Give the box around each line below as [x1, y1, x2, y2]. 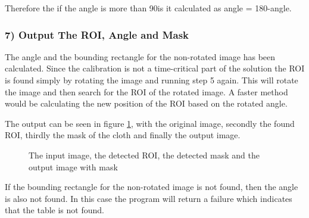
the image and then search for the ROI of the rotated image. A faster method [5, 85, 288, 98]
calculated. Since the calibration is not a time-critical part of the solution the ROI [5, 62, 305, 74]
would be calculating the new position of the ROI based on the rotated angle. [5, 97, 288, 110]
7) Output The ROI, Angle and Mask [5, 27, 189, 42]
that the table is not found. [5, 204, 104, 216]
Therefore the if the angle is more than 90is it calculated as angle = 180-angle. [5, 2, 292, 14]
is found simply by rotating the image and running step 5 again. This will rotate [5, 74, 298, 86]
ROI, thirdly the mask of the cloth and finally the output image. [5, 129, 241, 141]
